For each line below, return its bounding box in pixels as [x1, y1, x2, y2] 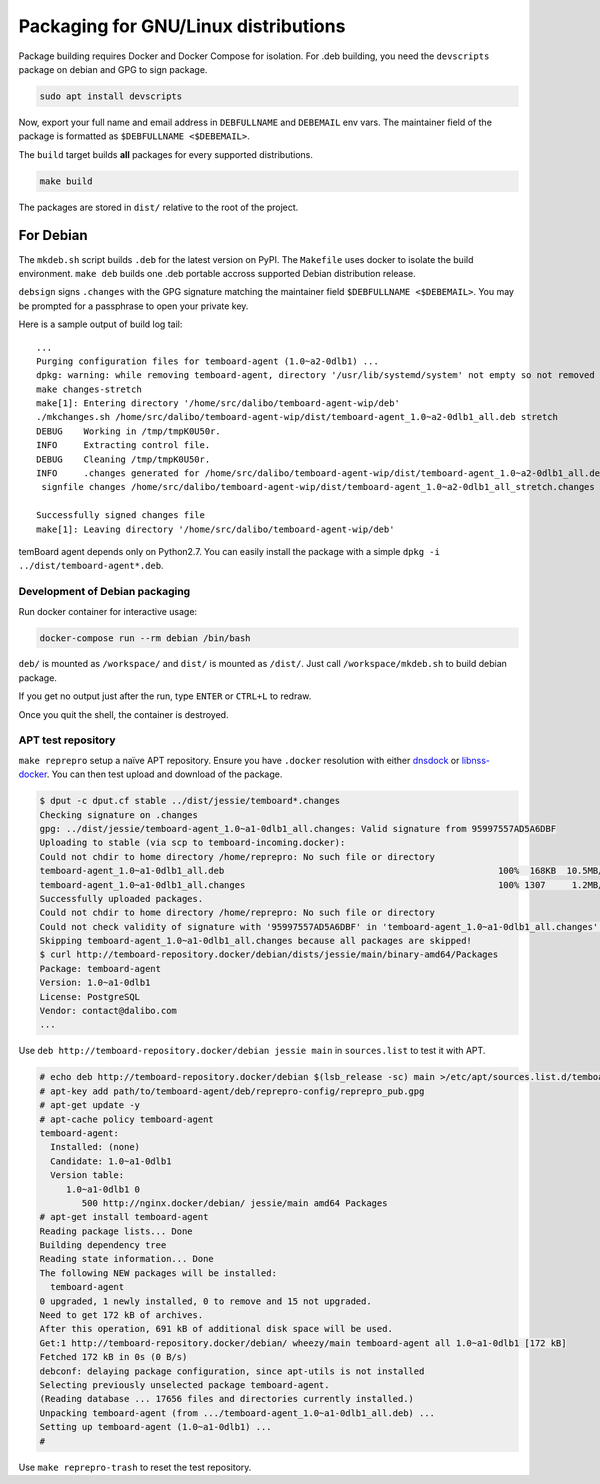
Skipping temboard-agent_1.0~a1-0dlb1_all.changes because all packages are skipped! [39, 935, 472, 947]
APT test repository [18, 733, 116, 747]
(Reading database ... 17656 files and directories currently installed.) [39, 1393, 415, 1405]
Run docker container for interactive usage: [18, 605, 198, 617]
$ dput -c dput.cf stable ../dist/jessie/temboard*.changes [39, 795, 341, 807]
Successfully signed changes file [36, 510, 205, 521]
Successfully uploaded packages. [39, 893, 204, 904]
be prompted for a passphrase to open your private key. [18, 300, 249, 312]
